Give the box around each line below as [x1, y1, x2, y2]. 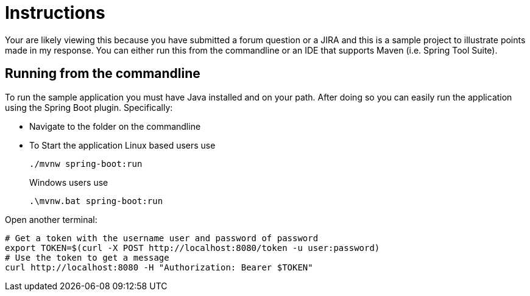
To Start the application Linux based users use [29, 139, 216, 150]
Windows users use [29, 177, 108, 188]
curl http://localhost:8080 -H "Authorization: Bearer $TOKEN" [5, 262, 313, 272]
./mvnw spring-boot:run [29, 158, 143, 169]
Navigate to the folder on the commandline [29, 121, 201, 132]
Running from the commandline [5, 66, 200, 82]
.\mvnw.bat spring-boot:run [29, 196, 163, 206]
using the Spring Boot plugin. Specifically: [5, 102, 173, 113]
